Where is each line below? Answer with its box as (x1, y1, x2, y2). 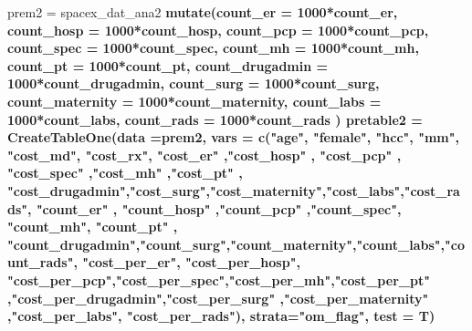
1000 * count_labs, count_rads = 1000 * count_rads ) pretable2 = (7, 109, 423, 129)
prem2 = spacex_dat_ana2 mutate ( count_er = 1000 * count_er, (7, 3, 398, 21)
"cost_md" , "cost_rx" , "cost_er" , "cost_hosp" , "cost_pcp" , (7, 145, 402, 164)
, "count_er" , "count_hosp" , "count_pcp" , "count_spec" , (27, 199, 402, 218)
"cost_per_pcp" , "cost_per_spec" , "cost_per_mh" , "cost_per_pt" (7, 270, 430, 289)
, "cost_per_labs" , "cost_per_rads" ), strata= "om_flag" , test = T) (7, 306, 435, 326)
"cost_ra (404, 181, 460, 200)
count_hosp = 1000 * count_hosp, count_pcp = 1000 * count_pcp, (7, 20, 429, 39)
